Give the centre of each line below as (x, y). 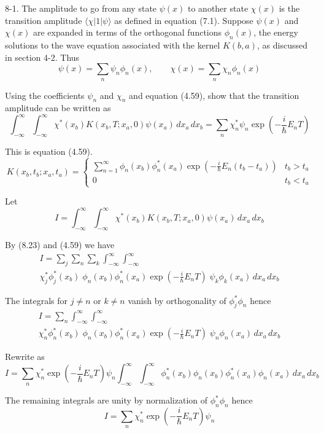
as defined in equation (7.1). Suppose (184, 20)
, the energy (276, 32)
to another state (218, 8)
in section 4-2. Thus (42, 57)
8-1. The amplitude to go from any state (81, 8)
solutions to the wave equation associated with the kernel (113, 45)
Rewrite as (25, 357)
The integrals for (37, 300)
